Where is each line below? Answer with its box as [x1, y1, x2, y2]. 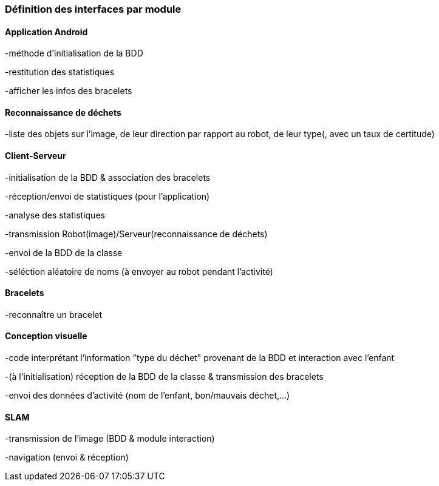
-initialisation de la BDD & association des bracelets [5, 172, 211, 183]
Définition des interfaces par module [5, 3, 182, 15]
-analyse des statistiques [5, 209, 105, 220]
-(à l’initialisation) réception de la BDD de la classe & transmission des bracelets [5, 371, 324, 382]
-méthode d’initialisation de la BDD [5, 48, 143, 59]
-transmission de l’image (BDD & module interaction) [5, 433, 215, 444]
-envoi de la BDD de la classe [5, 247, 123, 258]
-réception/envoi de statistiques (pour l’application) [5, 191, 210, 201]
